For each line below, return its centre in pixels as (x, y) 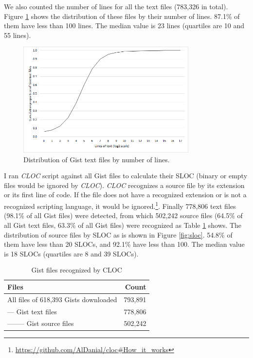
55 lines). (18, 35)
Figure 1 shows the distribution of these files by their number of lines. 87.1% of (122, 16)
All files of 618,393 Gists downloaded (62, 299)
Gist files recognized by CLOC (77, 270)
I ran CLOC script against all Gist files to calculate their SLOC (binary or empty (126, 176)
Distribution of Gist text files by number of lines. (97, 159)
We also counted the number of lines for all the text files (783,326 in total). (116, 6)
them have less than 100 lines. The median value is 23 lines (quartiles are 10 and (124, 26)
